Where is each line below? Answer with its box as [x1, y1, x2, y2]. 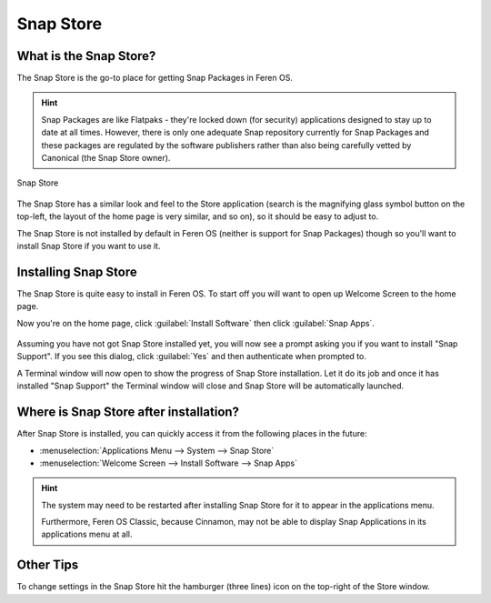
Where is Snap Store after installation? [16, 405, 240, 420]
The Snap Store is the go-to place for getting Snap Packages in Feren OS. [16, 73, 293, 84]
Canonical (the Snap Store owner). [41, 153, 171, 164]
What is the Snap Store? [16, 48, 156, 64]
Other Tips [16, 558, 79, 573]
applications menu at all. [41, 528, 133, 540]
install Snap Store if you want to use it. [16, 240, 161, 251]
